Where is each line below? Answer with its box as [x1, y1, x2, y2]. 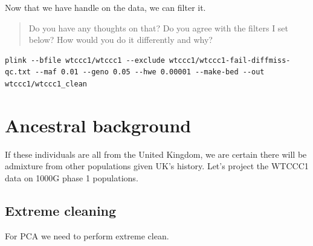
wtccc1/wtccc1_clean [5, 79, 88, 88]
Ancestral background [5, 112, 192, 137]
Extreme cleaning [5, 201, 117, 219]
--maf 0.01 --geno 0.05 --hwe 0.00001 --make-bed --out [35, 68, 265, 77]
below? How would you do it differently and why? [28, 33, 213, 46]
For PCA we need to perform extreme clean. [5, 229, 169, 242]
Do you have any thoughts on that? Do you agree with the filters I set [28, 21, 289, 34]
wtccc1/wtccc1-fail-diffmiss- [169, 56, 291, 65]
